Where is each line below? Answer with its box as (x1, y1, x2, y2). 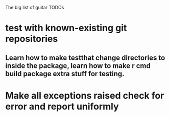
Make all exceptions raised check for (5, 89, 164, 101)
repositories (5, 33, 58, 45)
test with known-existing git (5, 22, 127, 34)
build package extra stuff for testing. (5, 69, 125, 78)
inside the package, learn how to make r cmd (5, 61, 151, 70)
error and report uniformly (5, 101, 119, 112)
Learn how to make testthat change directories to (5, 53, 165, 62)
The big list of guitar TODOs (5, 5, 64, 10)
